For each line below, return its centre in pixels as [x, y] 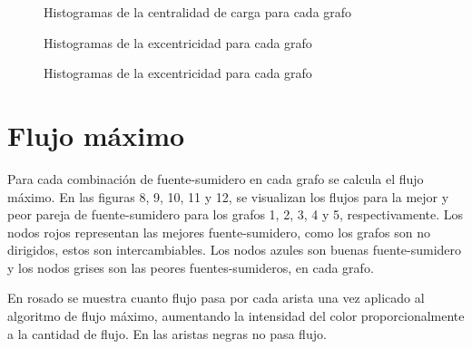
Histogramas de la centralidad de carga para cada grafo [198, 12]
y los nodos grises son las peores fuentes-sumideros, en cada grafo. [191, 267]
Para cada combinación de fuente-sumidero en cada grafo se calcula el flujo [216, 178]
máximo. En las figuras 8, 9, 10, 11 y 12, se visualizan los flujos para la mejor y [228, 196]
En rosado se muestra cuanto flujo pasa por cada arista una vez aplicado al [216, 298]
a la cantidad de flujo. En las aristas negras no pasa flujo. [167, 333]
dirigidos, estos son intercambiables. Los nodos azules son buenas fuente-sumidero [235, 250]
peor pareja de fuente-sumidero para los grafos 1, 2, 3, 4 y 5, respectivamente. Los [236, 214]
